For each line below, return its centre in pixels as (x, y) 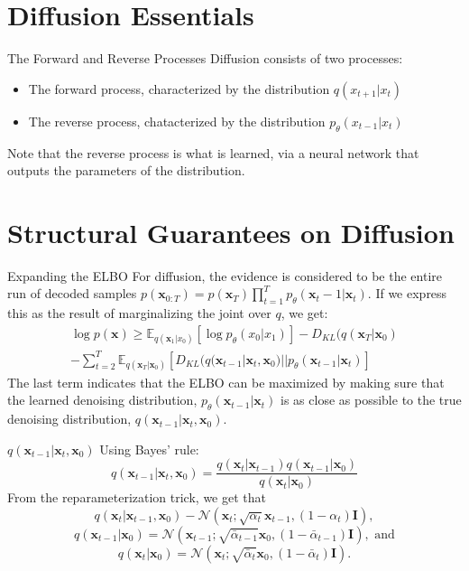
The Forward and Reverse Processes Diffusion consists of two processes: (205, 58)
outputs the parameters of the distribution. (126, 170)
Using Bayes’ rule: (149, 449)
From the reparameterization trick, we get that (137, 497)
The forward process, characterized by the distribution (179, 88)
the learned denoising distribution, (102, 400)
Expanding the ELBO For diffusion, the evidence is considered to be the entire (225, 275)
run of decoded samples (72, 293)
